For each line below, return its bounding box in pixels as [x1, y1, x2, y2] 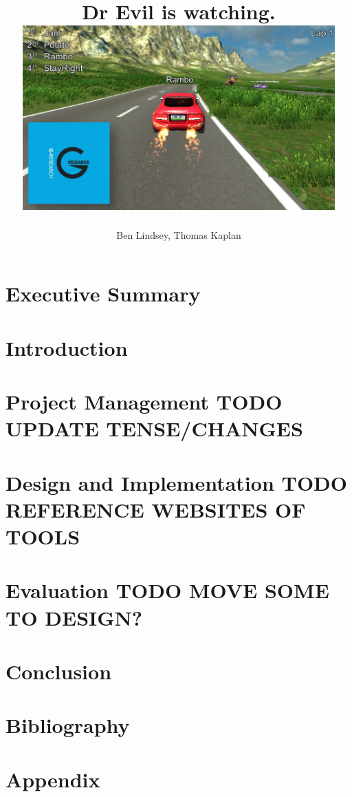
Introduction [5, 333, 128, 361]
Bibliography [5, 711, 130, 739]
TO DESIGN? [5, 603, 142, 631]
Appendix [5, 765, 100, 793]
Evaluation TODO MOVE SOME [5, 576, 329, 604]
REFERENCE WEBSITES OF [5, 495, 306, 523]
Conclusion [5, 657, 112, 686]
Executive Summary [5, 279, 201, 308]
